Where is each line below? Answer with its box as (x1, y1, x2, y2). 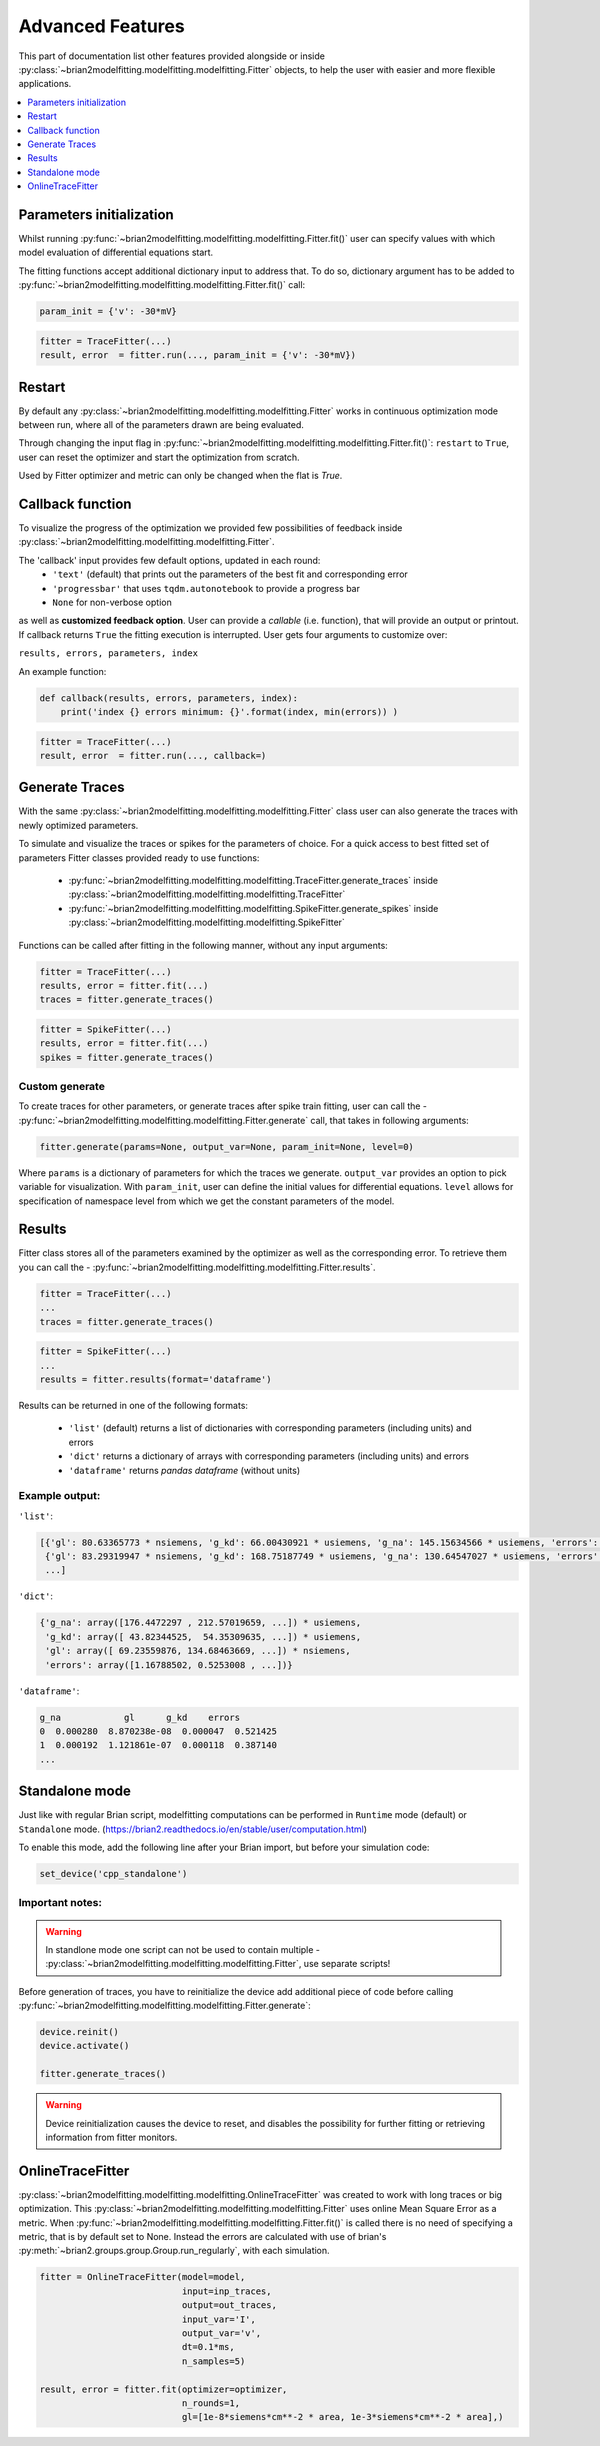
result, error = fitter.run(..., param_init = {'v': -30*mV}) (39, 350, 357, 361)
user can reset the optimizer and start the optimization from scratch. (18, 451, 300, 463)
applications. (18, 78, 72, 90)
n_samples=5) (181, 2355, 246, 2367)
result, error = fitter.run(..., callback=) (39, 750, 267, 761)
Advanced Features (18, 15, 185, 37)
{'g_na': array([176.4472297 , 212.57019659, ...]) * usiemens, (39, 1617, 362, 1629)
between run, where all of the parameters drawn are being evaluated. (18, 418, 305, 430)
